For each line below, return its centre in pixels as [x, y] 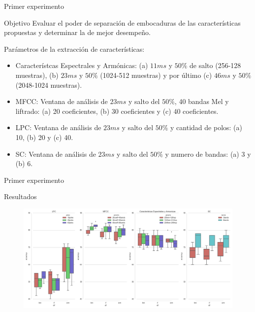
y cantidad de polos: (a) [206, 127]
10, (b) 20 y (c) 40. [44, 137]
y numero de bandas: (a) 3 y [208, 154]
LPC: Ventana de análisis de [58, 127]
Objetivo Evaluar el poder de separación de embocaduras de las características [122, 22]
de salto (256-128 [215, 65]
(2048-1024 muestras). [49, 85]
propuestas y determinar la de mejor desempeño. [77, 32]
